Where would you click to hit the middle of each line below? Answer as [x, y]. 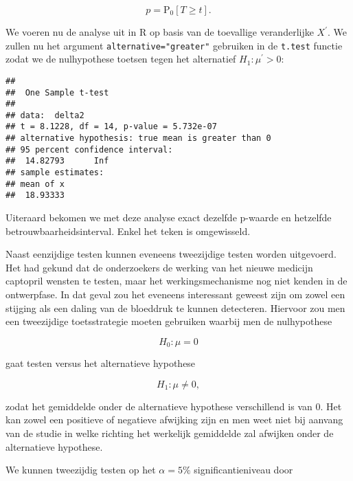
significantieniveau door [243, 470]
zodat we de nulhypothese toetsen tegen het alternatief [121, 59]
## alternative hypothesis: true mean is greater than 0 [138, 138]
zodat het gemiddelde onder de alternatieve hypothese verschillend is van [159, 406]
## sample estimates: [55, 173]
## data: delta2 [45, 115]
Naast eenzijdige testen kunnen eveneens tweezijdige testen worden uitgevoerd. [171, 254]
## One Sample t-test [57, 92]
